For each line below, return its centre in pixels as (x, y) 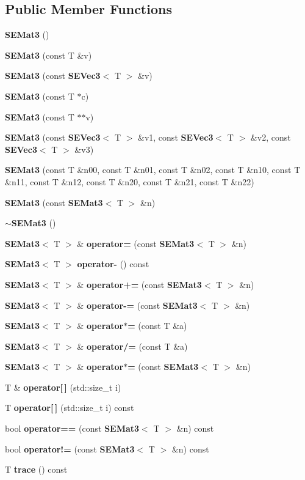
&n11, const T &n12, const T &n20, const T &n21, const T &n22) (130, 181)
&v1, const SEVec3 (176, 137)
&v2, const (271, 137)
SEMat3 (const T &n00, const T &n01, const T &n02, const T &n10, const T (153, 170)
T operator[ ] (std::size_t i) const (70, 408)
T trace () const (36, 469)
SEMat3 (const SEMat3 (54, 202)
